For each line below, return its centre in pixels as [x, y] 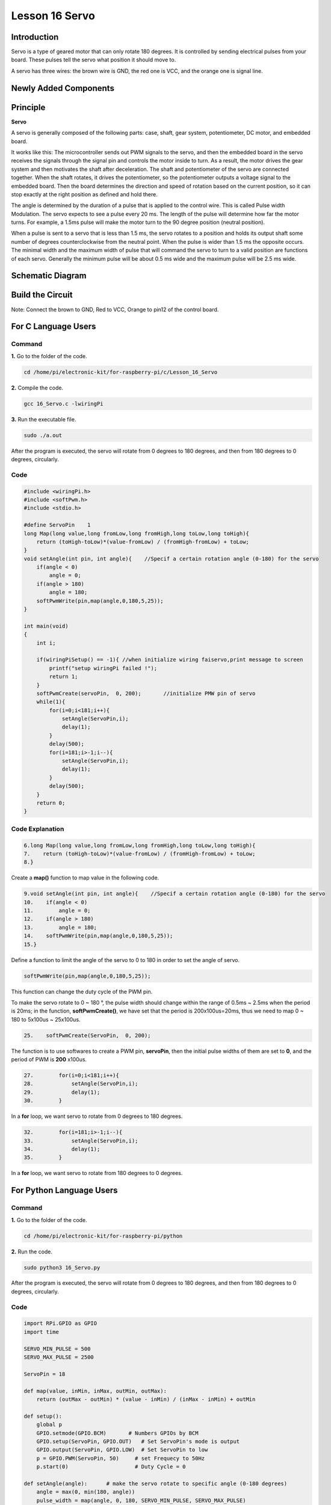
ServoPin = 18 [45, 1374]
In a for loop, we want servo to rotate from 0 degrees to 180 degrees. [97, 1116]
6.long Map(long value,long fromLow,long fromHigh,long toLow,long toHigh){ [140, 845]
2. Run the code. [32, 1252]
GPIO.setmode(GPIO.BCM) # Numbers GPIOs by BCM [117, 1433]
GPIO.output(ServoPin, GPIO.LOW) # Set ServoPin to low [122, 1450]
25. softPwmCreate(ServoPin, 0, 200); [87, 1035]
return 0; [51, 803]
